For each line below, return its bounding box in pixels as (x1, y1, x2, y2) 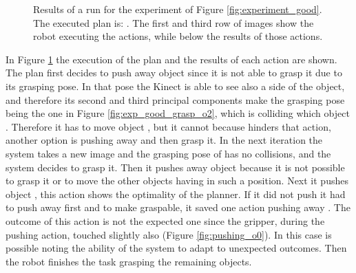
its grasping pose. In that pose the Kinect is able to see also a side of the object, (6, 78, 345, 93)
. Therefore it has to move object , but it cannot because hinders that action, (6, 119, 331, 133)
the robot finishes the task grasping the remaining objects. (6, 254, 252, 268)
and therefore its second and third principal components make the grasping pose (6, 92, 345, 107)
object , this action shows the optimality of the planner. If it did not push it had (6, 186, 346, 201)
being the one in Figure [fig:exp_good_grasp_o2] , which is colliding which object (6, 106, 350, 120)
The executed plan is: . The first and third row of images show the (33, 15, 314, 30)
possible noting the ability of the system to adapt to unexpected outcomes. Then (6, 241, 347, 255)
